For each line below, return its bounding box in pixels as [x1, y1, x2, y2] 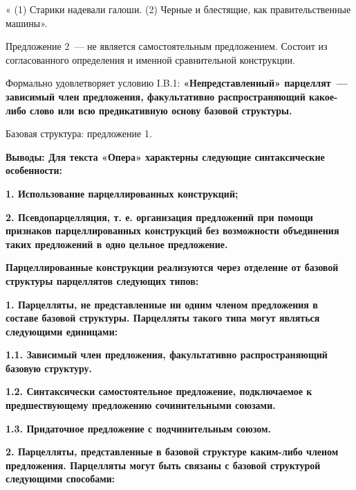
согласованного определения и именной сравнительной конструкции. [6, 52, 295, 67]
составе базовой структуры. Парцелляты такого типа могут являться [6, 310, 320, 325]
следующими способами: [6, 471, 115, 486]
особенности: [6, 163, 62, 177]
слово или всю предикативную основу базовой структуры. [30, 103, 292, 117]
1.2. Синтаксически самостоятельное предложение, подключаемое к [6, 384, 312, 399]
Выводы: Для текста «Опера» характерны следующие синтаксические [6, 149, 325, 164]
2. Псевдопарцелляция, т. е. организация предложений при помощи [6, 209, 313, 224]
